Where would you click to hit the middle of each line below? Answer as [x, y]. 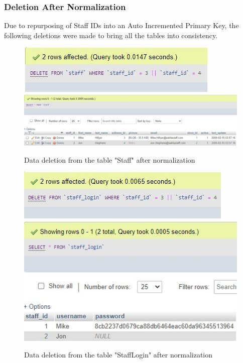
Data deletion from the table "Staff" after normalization [110, 159]
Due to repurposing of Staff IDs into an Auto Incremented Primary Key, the [122, 25]
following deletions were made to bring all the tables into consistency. [111, 35]
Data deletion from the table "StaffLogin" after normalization [118, 355]
